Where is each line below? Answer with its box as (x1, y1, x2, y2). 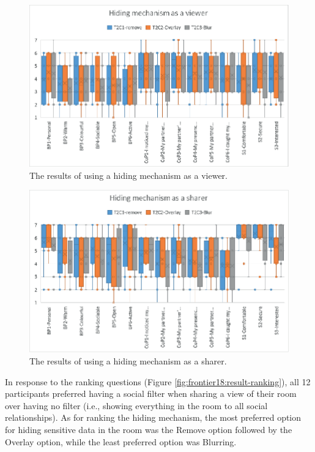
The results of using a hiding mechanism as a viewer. (29, 168, 228, 181)
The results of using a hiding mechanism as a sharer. (29, 355, 227, 367)
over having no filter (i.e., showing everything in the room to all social (5, 399, 268, 412)
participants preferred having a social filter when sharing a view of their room (5, 387, 297, 400)
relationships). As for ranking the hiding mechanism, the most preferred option (5, 411, 302, 424)
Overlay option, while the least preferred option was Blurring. (5, 435, 237, 448)
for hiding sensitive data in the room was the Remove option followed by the (5, 423, 292, 435)
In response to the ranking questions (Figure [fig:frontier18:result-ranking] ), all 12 (5, 375, 311, 388)
